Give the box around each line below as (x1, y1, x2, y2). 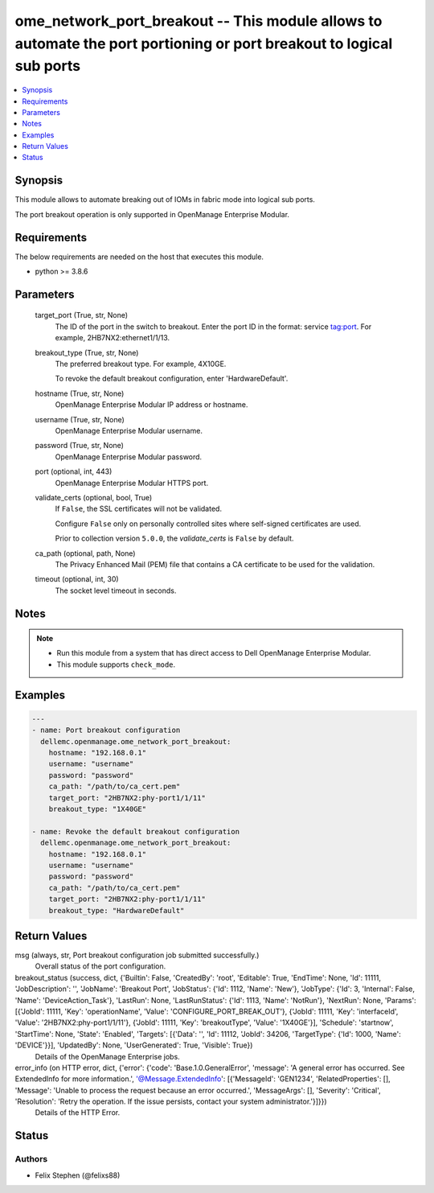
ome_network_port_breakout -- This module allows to (14, 12, 383, 30)
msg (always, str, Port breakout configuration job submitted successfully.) (14, 950, 260, 961)
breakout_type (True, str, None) (35, 348, 139, 357)
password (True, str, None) (35, 441, 125, 450)
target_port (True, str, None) (35, 311, 129, 320)
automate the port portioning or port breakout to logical (14, 35, 393, 52)
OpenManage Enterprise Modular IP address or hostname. (55, 400, 248, 409)
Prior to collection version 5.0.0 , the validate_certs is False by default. (55, 533, 294, 543)
